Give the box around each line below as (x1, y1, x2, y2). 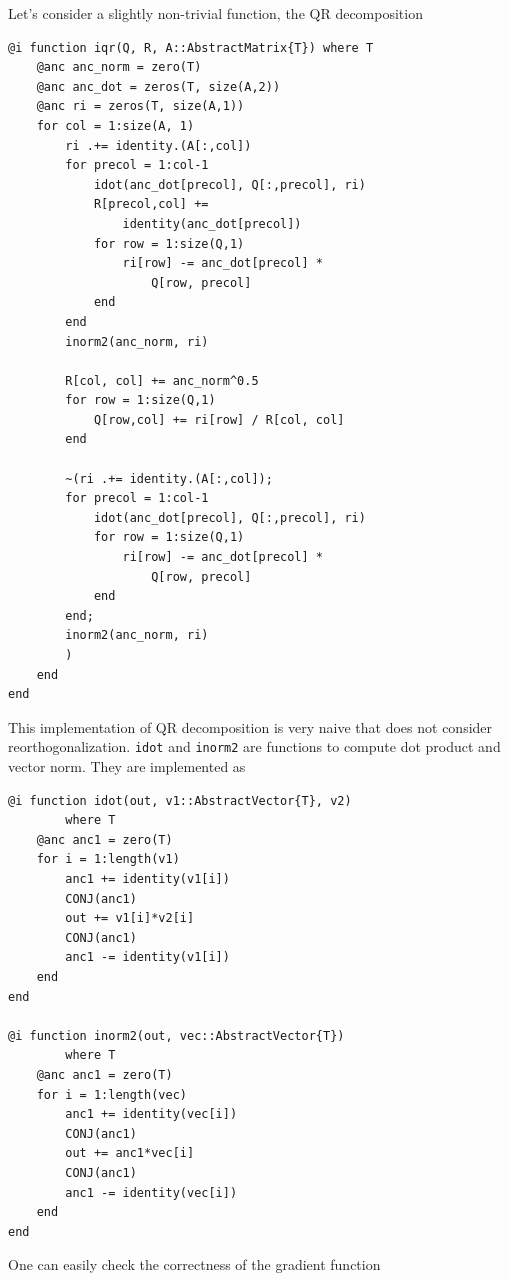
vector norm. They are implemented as (8, 756, 246, 777)
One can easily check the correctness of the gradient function (8, 1254, 381, 1275)
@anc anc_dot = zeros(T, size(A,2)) (36, 79, 281, 94)
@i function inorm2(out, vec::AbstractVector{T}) (8, 1028, 345, 1043)
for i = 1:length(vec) (36, 1087, 187, 1102)
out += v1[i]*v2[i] (65, 911, 195, 926)
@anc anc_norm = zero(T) (36, 60, 202, 75)
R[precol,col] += (93, 197, 209, 212)
